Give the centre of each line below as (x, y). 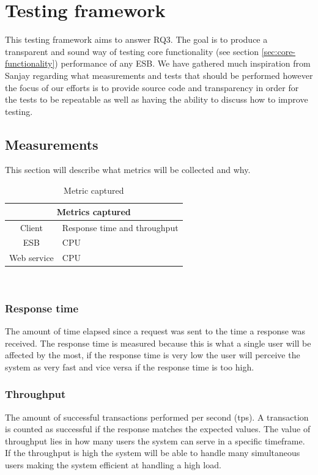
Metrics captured (94, 211)
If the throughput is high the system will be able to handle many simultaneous (153, 453)
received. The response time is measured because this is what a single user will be (158, 343)
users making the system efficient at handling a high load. (113, 465)
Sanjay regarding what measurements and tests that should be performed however (159, 75)
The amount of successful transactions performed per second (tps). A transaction (157, 417)
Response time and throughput (120, 227)
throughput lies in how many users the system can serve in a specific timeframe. (155, 440)
